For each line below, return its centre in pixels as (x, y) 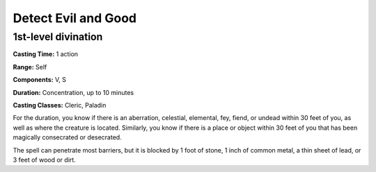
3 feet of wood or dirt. (44, 160)
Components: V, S (39, 80)
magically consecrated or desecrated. (67, 137)
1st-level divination (58, 37)
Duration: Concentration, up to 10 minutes (73, 92)
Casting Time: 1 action (46, 54)
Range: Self (30, 67)
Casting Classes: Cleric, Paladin (60, 105)
